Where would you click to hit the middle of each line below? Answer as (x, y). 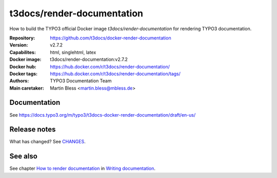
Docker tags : (24, 74)
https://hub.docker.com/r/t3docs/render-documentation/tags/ (115, 74)
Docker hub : (23, 66)
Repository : (22, 38)
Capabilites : (23, 52)
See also (24, 156)
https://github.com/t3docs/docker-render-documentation (111, 38)
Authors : (19, 81)
